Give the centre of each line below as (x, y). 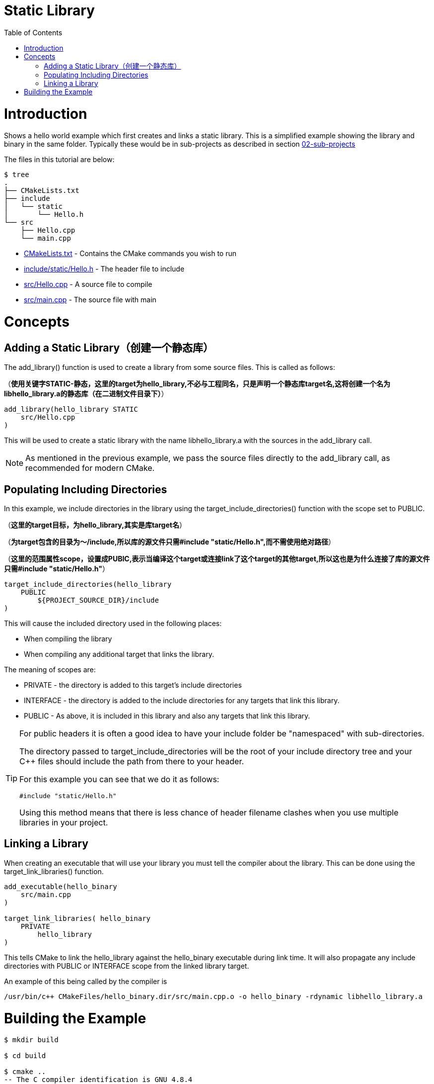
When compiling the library (68, 639)
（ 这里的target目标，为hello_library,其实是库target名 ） (95, 525)
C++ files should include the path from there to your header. (132, 762)
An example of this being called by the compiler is (86, 981)
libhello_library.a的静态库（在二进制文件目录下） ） (86, 394)
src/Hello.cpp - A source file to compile (88, 284)
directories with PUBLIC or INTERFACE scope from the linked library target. (127, 966)
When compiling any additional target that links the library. (119, 654)
